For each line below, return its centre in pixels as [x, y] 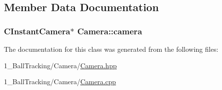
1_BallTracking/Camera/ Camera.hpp [60, 65]
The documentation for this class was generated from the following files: [111, 49]
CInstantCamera [37, 31]
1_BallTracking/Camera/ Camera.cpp [60, 82]
